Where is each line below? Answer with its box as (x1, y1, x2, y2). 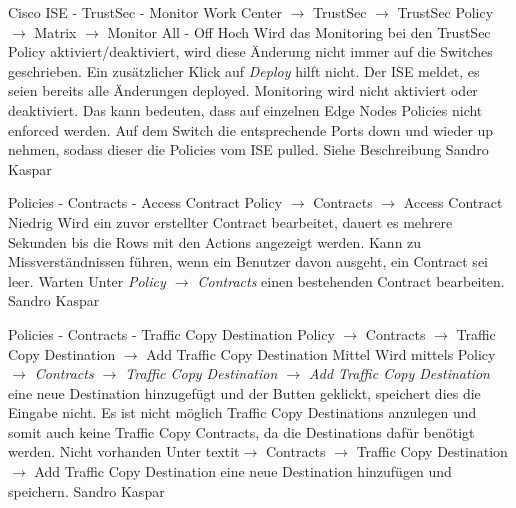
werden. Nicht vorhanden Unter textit (8, 441, 240, 462)
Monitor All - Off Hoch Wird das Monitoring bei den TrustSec (107, 21, 491, 42)
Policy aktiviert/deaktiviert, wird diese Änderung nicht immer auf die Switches (8, 41, 493, 62)
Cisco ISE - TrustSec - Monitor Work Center (8, 2, 282, 22)
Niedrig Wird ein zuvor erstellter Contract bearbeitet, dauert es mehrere (8, 211, 453, 232)
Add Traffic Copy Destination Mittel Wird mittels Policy (146, 343, 496, 364)
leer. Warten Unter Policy (8, 270, 166, 291)
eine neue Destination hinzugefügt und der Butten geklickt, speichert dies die (8, 382, 481, 403)
